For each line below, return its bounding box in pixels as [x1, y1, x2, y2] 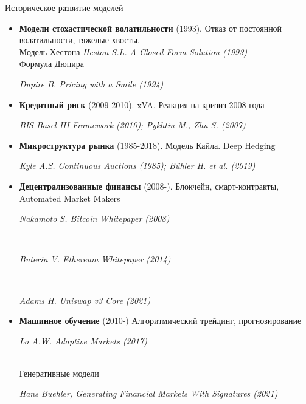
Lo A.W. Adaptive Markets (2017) [19, 334, 147, 347]
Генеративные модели [19, 366, 99, 379]
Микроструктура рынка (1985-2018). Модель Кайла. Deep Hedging [19, 139, 276, 151]
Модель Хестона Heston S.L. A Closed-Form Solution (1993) [19, 45, 248, 58]
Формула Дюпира [19, 57, 84, 70]
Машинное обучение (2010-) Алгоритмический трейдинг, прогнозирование [19, 314, 302, 327]
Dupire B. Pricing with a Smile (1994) [19, 77, 164, 90]
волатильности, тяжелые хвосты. [19, 33, 141, 46]
